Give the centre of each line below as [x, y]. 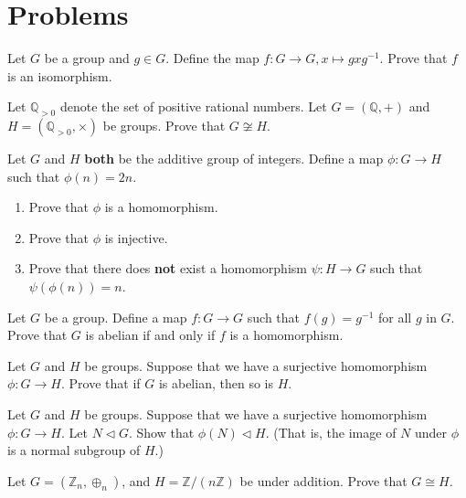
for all [395, 317]
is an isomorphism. [60, 75]
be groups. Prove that [164, 126]
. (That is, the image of [331, 432]
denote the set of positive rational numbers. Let [193, 106]
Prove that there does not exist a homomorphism [168, 268]
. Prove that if [101, 383]
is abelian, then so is [216, 383]
